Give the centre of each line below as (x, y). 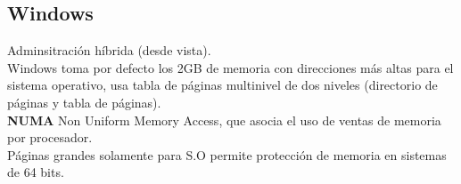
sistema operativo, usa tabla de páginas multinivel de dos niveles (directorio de (222, 85)
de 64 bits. (36, 172)
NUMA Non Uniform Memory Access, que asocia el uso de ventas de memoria (224, 120)
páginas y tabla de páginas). (84, 102)
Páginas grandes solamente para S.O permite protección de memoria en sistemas (227, 154)
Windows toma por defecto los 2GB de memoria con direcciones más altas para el (230, 67)
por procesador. (50, 137)
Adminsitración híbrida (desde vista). (109, 50)
